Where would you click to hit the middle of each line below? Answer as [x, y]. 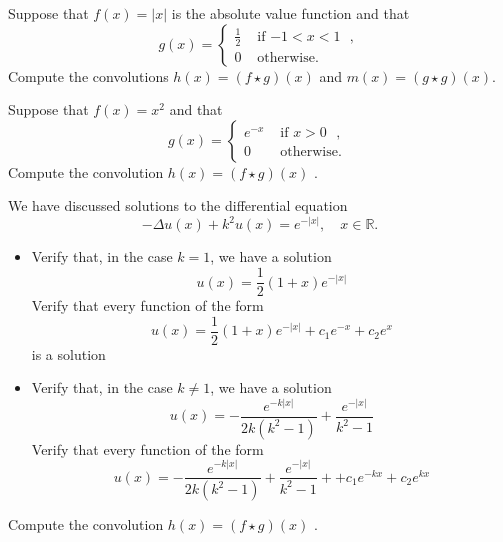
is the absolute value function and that [290, 13]
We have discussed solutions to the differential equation [178, 205]
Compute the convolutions [88, 75]
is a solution [68, 353]
